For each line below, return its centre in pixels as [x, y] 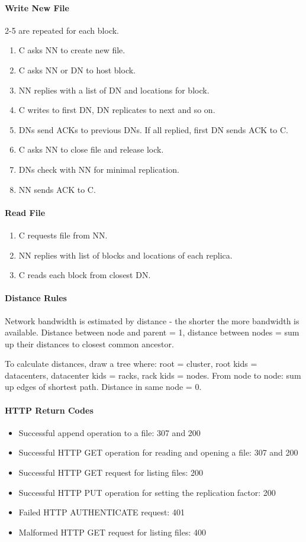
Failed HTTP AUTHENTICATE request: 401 [102, 512]
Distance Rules [36, 298]
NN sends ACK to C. [57, 189]
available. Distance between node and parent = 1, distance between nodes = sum [152, 332]
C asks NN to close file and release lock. [91, 149]
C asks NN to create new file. [72, 50]
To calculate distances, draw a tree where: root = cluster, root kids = [131, 364]
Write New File [37, 7]
